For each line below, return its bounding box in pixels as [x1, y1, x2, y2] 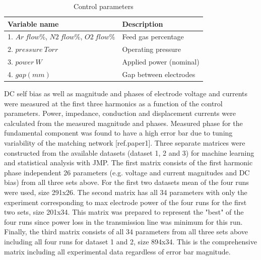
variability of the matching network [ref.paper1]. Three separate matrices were [4, 138, 245, 148]
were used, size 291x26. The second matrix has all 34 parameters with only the [4, 187, 247, 197]
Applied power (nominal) [122, 56, 200, 67]
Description [122, 18, 163, 29]
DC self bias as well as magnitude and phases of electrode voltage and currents [4, 88, 248, 99]
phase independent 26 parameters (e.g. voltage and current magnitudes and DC [4, 167, 250, 177]
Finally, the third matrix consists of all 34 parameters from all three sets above [4, 226, 248, 237]
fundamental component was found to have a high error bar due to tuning [4, 127, 233, 138]
